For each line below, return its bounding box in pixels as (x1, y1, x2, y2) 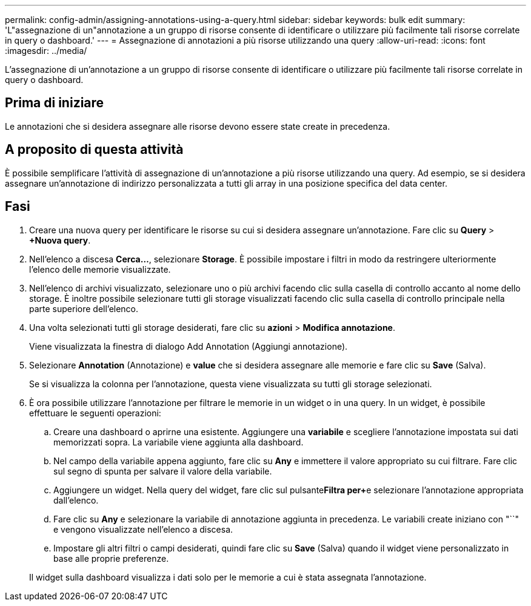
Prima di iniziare (5, 95, 104, 111)
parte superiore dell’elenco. (29, 303, 139, 314)
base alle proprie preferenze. (53, 553, 169, 564)
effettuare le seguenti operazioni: (29, 407, 161, 418)
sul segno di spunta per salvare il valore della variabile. (53, 465, 272, 476)
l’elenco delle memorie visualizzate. (29, 264, 171, 275)
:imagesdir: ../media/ (5, 45, 87, 56)
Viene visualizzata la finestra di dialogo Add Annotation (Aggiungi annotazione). (29, 341, 348, 351)
